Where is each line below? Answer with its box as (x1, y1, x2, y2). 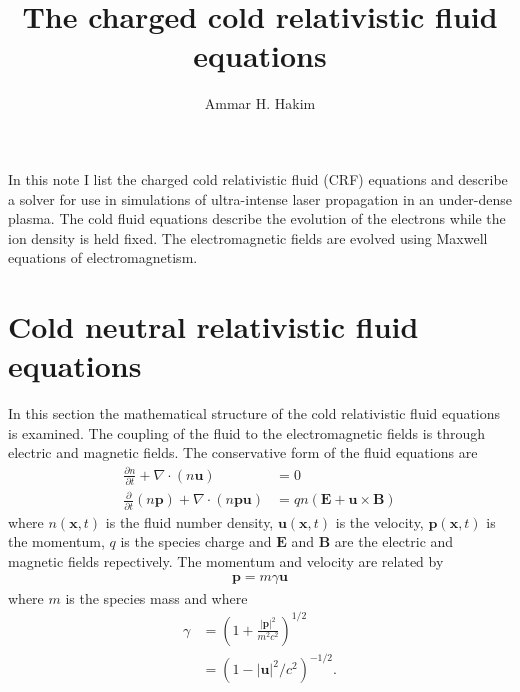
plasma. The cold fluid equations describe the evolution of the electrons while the (8, 208, 506, 229)
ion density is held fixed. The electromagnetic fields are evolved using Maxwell (8, 227, 488, 248)
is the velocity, (335, 511, 424, 532)
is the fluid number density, (105, 511, 274, 532)
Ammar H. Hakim (204, 93, 316, 114)
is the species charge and (120, 531, 272, 552)
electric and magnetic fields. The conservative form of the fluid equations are (8, 442, 478, 463)
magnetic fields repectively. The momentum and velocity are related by (8, 550, 444, 571)
